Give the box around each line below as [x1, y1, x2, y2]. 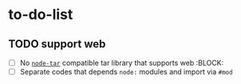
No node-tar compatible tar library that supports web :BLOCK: [19, 58, 224, 67]
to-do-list [8, 6, 73, 24]
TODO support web [8, 37, 106, 51]
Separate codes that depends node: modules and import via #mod [19, 67, 233, 77]
